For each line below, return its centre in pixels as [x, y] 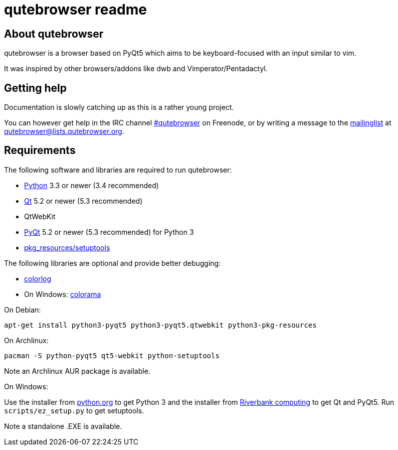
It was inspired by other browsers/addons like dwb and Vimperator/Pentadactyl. [136, 69]
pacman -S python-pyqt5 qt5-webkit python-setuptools [112, 355]
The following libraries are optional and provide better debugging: [113, 263]
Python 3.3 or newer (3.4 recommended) [91, 185]
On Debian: [23, 310]
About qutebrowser [54, 34]
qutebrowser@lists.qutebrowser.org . [64, 131]
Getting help [35, 88]
